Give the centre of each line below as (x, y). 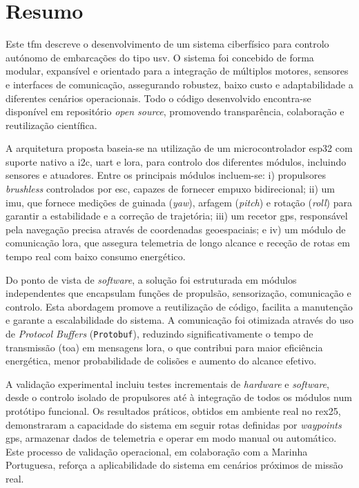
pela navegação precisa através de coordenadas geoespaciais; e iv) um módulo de (176, 229)
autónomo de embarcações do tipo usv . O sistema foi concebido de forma (160, 57)
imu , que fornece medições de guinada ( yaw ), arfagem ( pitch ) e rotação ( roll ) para (179, 202)
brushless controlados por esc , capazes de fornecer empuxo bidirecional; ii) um (170, 189)
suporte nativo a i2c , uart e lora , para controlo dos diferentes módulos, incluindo (176, 161)
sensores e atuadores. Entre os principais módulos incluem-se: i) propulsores (166, 175)
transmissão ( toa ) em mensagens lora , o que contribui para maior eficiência (164, 347)
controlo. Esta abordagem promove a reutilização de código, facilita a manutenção (179, 306)
